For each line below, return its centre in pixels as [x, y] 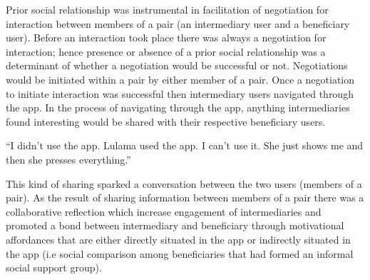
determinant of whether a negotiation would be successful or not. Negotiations [177, 65]
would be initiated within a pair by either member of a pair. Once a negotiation [180, 79]
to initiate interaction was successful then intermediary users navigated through [180, 93]
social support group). [54, 267]
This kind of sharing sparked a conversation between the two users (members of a [184, 183]
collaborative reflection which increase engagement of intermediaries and [164, 211]
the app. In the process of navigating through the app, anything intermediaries [178, 107]
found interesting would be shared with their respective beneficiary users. [166, 121]
